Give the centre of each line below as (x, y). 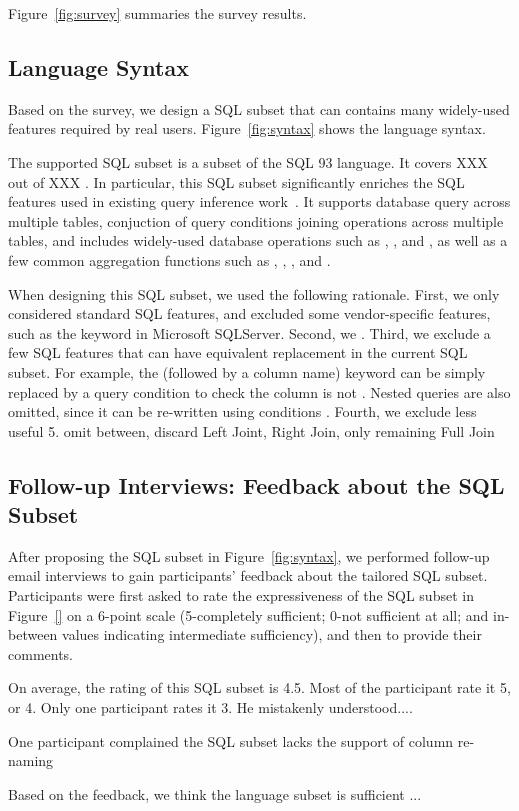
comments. (41, 653)
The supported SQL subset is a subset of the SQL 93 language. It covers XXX (248, 161)
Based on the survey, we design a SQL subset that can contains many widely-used (259, 108)
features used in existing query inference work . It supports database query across (259, 201)
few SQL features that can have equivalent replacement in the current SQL (238, 352)
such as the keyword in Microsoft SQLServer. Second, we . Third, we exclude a (249, 332)
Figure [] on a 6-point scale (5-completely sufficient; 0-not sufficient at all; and (248, 614)
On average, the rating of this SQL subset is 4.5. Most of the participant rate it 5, (259, 687)
